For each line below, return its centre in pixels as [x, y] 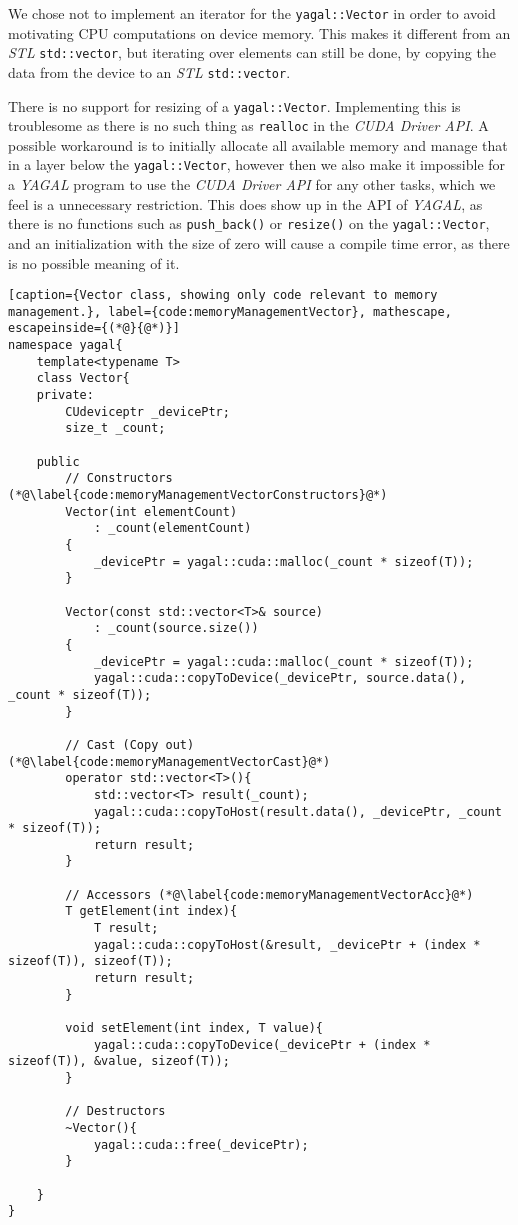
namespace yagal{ [65, 345]
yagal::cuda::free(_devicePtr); [201, 1144]
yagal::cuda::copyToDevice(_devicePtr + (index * [262, 1044]
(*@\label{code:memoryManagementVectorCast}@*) [169, 761]
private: [65, 395]
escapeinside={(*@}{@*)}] [94, 328]
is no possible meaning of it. [94, 262]
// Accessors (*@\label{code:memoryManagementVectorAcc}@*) [269, 894]
